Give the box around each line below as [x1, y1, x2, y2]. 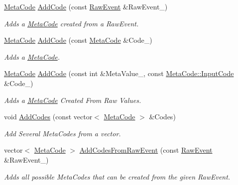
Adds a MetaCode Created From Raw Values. [4, 94, 141, 105]
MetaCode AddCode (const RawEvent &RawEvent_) [4, 1, 168, 11]
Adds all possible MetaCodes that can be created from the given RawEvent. [4, 171, 231, 182]
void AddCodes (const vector [4, 111, 93, 122]
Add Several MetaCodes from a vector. [4, 128, 121, 138]
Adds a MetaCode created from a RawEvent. [4, 18, 139, 28]
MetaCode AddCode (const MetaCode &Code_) [4, 35, 152, 45]
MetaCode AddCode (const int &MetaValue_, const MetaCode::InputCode [4, 68, 234, 79]
